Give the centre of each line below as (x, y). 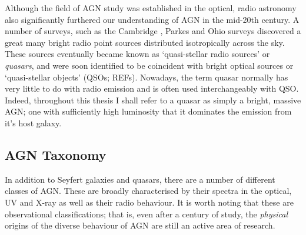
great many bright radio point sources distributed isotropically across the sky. (145, 42)
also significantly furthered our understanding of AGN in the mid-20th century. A (152, 19)
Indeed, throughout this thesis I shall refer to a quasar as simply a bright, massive (153, 100)
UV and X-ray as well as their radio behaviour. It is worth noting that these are (149, 202)
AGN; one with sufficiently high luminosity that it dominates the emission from (148, 111)
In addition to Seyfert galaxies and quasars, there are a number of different (140, 179)
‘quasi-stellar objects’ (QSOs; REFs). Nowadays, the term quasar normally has (147, 77)
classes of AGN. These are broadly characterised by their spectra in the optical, (148, 191)
